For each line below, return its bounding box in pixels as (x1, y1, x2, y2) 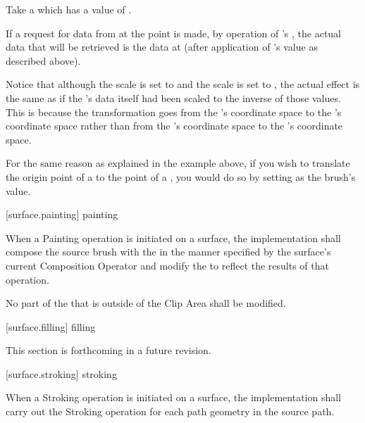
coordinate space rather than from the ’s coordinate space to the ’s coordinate (6, 118, 343, 133)
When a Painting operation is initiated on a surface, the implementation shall (6, 230, 341, 245)
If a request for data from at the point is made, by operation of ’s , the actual (6, 25, 341, 40)
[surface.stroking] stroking (6, 366, 117, 381)
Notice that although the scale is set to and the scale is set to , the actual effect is (6, 77, 360, 91)
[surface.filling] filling (6, 319, 96, 334)
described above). (6, 53, 81, 68)
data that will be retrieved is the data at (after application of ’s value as (6, 39, 318, 54)
